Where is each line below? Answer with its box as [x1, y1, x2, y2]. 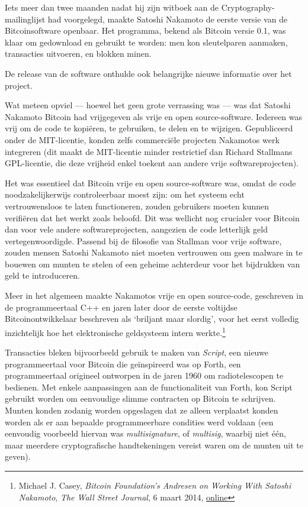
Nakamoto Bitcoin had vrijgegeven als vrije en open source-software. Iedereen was [5, 110, 302, 122]
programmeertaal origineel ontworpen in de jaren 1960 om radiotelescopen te [5, 369, 284, 382]
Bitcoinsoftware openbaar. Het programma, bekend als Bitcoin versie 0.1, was [5, 24, 286, 37]
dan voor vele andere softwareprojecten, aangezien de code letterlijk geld [5, 223, 268, 235]
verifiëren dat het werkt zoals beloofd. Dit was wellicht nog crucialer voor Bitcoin [5, 211, 300, 224]
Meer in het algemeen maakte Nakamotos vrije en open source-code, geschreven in [5, 289, 303, 302]
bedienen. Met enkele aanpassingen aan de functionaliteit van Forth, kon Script [5, 380, 293, 393]
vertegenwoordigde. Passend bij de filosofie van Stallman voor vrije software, [5, 234, 282, 247]
